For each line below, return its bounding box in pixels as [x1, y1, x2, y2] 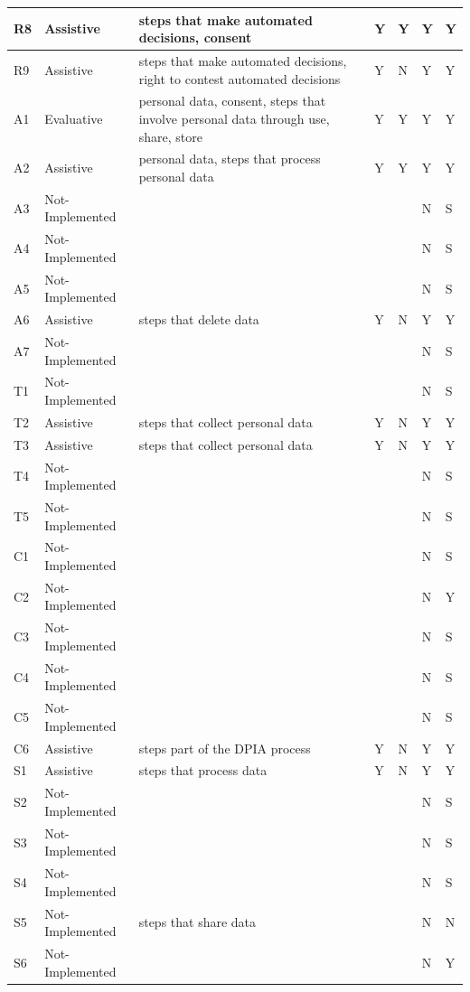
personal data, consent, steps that [138, 91, 326, 110]
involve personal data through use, [138, 108, 330, 127]
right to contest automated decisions [138, 69, 341, 88]
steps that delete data [138, 310, 259, 329]
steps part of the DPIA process [138, 738, 311, 757]
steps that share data [138, 912, 257, 931]
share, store [138, 126, 202, 145]
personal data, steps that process [138, 149, 321, 168]
